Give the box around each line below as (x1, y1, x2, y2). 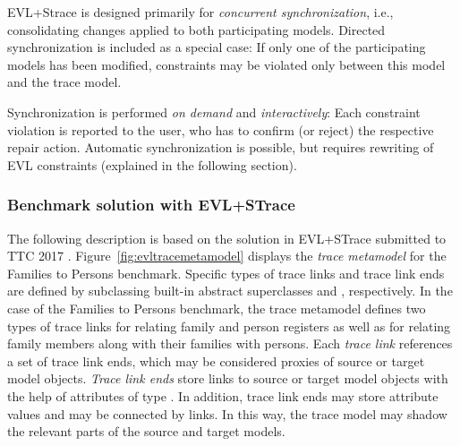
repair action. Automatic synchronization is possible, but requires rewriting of (7, 138, 434, 157)
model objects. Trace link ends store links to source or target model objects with (7, 369, 448, 388)
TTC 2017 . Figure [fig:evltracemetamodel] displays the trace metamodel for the (7, 246, 447, 265)
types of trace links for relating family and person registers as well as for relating (7, 316, 451, 335)
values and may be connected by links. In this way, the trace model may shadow (7, 404, 447, 423)
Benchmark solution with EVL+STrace (7, 193, 295, 216)
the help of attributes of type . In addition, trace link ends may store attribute (7, 386, 439, 405)
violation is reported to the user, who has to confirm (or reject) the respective (7, 120, 434, 139)
